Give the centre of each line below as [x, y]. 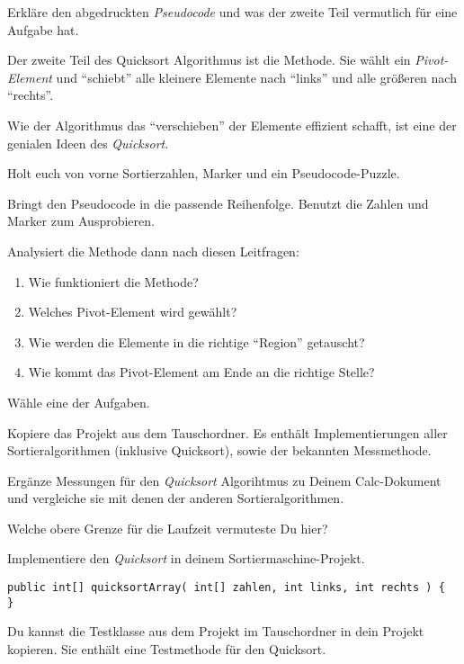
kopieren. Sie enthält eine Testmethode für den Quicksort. [167, 648]
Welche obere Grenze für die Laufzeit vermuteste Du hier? [168, 528]
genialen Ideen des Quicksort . [88, 143]
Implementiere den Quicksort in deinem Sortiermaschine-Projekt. [186, 558]
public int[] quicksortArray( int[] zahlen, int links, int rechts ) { [226, 588]
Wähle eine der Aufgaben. [79, 402]
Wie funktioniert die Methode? [113, 281]
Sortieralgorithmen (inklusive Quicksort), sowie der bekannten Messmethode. [219, 450]
